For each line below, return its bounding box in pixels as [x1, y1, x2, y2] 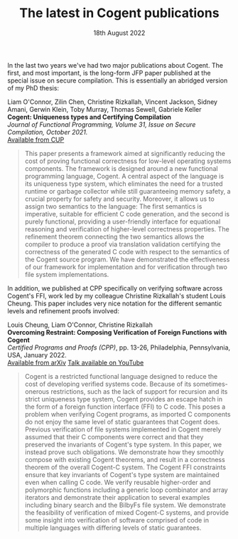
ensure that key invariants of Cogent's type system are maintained [24, 470, 220, 478]
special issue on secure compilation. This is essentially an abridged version [7, 76, 228, 85]
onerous [24, 387, 50, 396]
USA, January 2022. [7, 350, 67, 359]
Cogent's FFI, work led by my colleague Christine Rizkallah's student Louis [7, 291, 226, 300]
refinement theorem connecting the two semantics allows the [24, 232, 205, 241]
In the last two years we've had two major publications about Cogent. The [7, 61, 224, 69]
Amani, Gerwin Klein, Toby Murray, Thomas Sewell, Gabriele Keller [7, 105, 202, 113]
